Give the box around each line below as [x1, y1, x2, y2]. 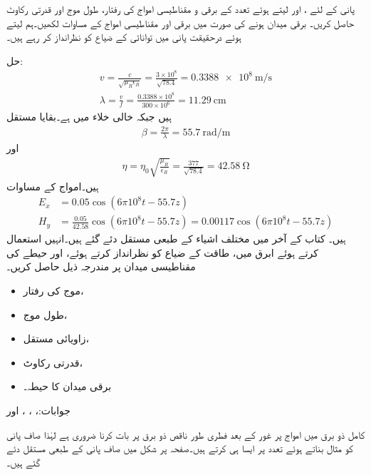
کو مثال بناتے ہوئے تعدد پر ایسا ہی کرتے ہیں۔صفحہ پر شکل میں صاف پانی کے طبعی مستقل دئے [6, 441, 353, 456]
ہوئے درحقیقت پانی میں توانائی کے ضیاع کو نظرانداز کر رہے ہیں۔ [6, 29, 241, 44]
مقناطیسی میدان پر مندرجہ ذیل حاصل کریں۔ [6, 259, 196, 274]
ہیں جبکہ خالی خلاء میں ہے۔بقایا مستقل [6, 109, 172, 124]
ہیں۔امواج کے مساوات [6, 178, 99, 193]
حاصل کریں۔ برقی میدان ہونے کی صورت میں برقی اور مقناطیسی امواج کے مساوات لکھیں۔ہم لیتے [6, 15, 355, 30]
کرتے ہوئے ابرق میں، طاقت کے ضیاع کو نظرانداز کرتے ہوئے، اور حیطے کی [6, 245, 318, 260]
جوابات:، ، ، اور [6, 402, 70, 417]
